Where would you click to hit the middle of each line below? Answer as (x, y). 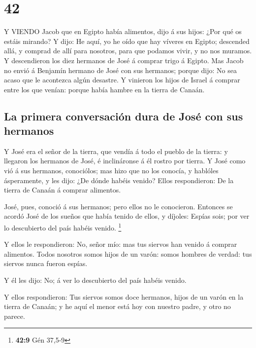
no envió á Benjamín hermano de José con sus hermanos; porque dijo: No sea (120, 70)
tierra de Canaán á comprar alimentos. (63, 190)
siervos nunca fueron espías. (46, 263)
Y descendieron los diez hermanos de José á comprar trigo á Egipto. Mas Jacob (124, 60)
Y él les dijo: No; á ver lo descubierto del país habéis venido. (95, 280)
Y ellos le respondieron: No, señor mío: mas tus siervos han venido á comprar (121, 244)
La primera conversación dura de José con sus (124, 116)
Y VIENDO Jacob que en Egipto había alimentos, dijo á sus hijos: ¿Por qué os (123, 31)
